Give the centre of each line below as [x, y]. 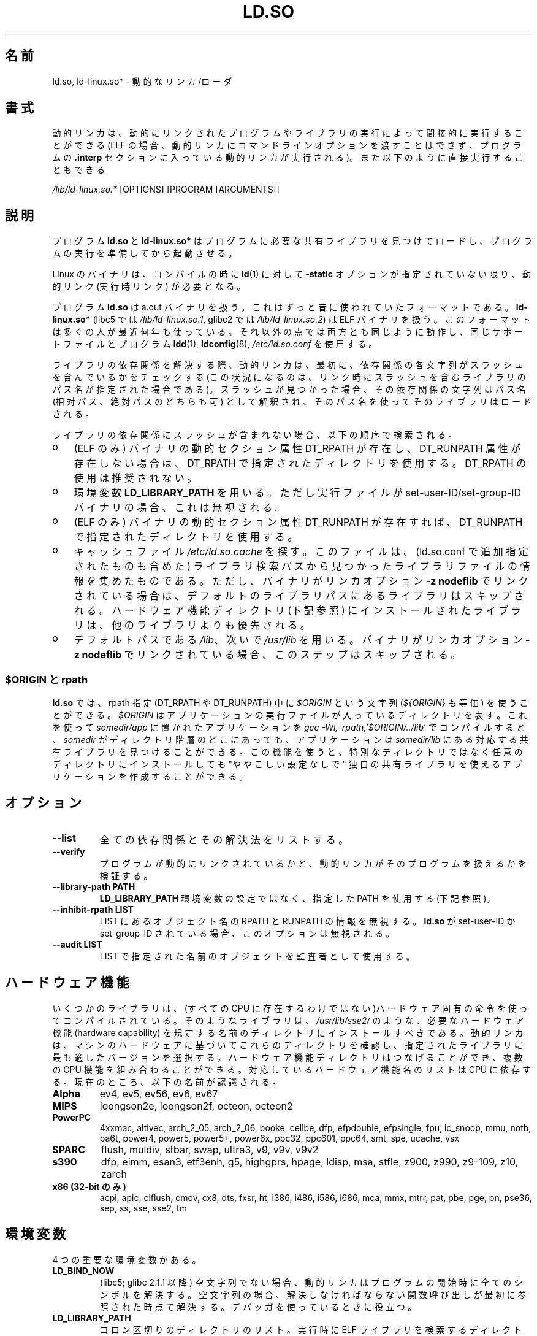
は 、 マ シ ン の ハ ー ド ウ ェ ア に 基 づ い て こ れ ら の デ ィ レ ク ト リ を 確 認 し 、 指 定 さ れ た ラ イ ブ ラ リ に [288, 1045]
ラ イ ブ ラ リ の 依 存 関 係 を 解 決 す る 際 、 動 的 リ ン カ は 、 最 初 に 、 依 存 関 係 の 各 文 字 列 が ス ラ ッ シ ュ [288, 365]
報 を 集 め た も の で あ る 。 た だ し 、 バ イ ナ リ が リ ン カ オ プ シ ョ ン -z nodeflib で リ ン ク [301, 581]
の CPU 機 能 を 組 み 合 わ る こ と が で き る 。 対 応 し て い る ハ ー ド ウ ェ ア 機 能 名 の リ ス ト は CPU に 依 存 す [291, 1069]
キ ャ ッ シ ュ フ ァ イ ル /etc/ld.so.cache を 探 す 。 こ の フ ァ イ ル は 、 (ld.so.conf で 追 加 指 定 [301, 552]
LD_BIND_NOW [83, 1270]
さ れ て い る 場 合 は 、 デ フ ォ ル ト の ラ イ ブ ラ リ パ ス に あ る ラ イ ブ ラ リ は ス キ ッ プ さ [299, 596]
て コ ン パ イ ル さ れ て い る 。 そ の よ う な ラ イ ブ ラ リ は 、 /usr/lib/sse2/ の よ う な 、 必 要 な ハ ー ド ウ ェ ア [288, 1020]
